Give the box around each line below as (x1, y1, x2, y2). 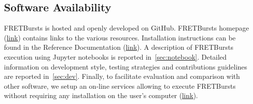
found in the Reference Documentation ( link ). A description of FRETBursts (4, 42, 233, 52)
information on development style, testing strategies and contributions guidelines (4, 61, 248, 71)
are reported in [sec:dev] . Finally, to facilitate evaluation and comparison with (4, 71, 240, 81)
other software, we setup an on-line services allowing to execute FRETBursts (4, 80, 236, 91)
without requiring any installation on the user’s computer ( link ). (4, 90, 198, 101)
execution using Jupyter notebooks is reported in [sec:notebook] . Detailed (4, 51, 227, 62)
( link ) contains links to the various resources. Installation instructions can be (4, 32, 236, 42)
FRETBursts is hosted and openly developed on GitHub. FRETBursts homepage (4, 23, 249, 33)
